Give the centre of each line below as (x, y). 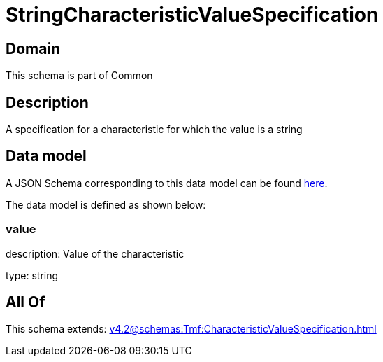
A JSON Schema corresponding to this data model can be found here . (167, 183)
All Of (26, 302)
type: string (32, 275)
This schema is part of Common (79, 76)
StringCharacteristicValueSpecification (192, 15)
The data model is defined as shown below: (106, 204)
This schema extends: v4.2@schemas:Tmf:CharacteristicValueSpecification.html (191, 329)
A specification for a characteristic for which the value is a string (154, 130)
